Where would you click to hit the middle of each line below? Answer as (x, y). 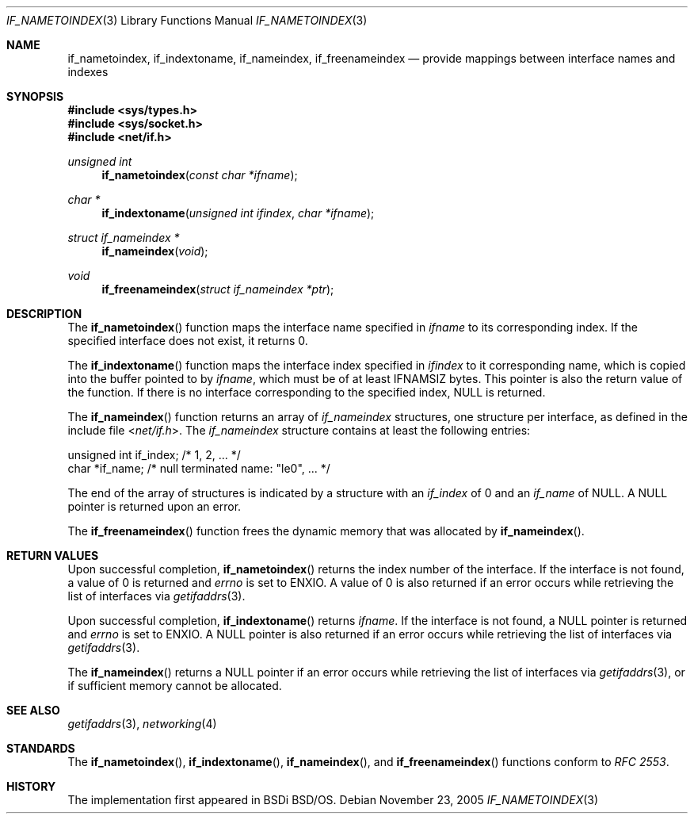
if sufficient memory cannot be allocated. (175, 686)
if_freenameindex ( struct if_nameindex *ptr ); (218, 289)
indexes (88, 72)
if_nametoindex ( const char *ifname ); (200, 175)
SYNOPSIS (35, 96)
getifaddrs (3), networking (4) (142, 724)
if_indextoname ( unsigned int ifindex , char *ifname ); (238, 213)
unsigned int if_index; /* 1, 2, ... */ (154, 455)
